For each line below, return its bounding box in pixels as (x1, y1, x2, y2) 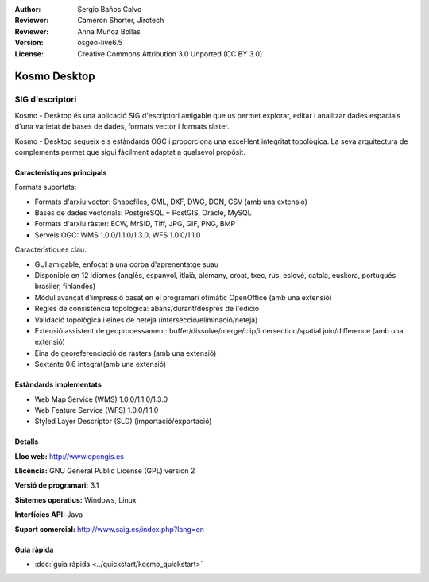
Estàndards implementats (14, 380, 102, 389)
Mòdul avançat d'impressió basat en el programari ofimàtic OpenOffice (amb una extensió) (34, 292, 333, 302)
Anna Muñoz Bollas (77, 26, 141, 36)
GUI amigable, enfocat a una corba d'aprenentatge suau (34, 259, 218, 269)
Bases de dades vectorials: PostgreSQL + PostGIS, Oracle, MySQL (34, 208, 252, 218)
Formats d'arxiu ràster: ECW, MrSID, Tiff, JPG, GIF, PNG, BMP (34, 219, 236, 229)
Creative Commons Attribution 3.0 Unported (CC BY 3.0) (77, 48, 263, 59)
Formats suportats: (14, 183, 77, 192)
